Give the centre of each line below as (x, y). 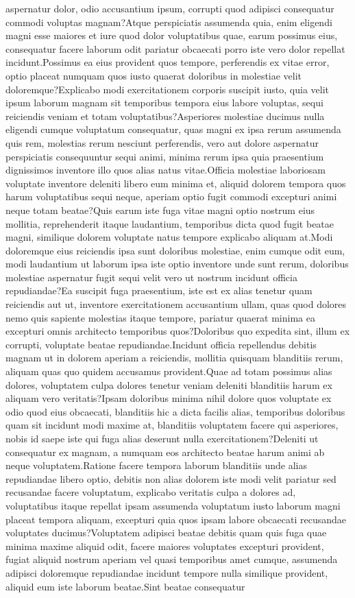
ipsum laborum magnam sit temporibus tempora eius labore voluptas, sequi (164, 103)
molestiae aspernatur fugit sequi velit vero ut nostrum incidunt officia (151, 277)
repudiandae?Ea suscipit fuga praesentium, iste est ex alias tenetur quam (159, 290)
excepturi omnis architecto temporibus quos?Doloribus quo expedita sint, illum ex (178, 331)
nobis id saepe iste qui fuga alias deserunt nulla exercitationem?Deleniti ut (162, 438)
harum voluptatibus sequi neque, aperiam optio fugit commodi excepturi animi (171, 196)
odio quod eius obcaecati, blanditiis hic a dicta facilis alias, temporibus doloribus (175, 411)
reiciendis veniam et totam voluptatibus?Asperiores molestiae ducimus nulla (165, 116)
